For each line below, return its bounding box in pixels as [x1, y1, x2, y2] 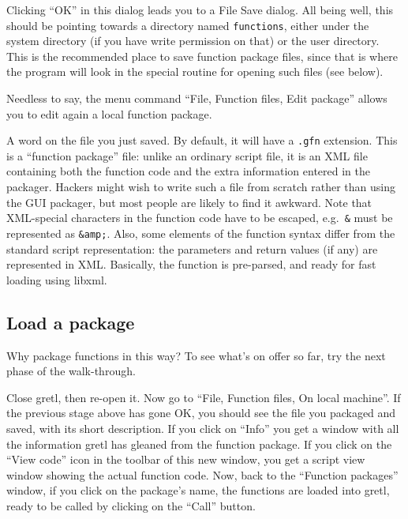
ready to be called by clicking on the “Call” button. [6, 497, 256, 513]
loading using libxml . [6, 271, 107, 288]
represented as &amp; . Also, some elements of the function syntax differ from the [6, 224, 395, 241]
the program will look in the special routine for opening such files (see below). [6, 63, 384, 80]
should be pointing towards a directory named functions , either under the [6, 17, 369, 33]
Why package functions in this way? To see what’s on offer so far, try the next [6, 347, 386, 363]
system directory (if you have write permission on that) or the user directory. [6, 32, 380, 49]
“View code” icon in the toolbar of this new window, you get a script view [6, 451, 365, 468]
